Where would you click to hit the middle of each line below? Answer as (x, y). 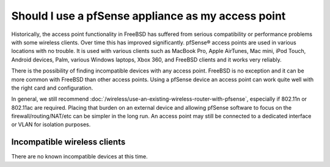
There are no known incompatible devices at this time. (79, 157)
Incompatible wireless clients (68, 142)
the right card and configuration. (52, 88)
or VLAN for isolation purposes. (51, 124)
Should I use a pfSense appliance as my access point (148, 16)
